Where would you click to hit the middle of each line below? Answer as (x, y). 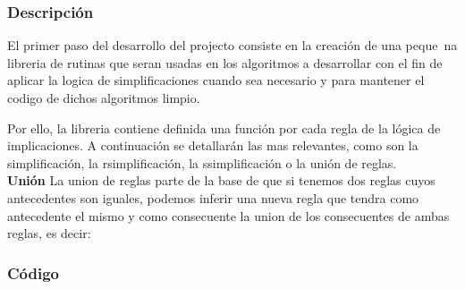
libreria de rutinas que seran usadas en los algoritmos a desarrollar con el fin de (225, 62)
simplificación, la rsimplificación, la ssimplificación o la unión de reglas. (202, 162)
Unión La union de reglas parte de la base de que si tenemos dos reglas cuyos (221, 180)
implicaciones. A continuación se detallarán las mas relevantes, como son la (213, 145)
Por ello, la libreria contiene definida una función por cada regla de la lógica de (224, 127)
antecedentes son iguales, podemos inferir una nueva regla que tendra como (213, 197)
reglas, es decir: (49, 233)
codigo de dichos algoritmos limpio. (104, 98)
